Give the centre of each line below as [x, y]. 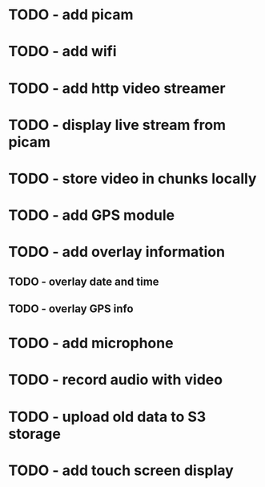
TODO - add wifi [63, 52]
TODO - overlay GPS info [71, 309]
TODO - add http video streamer [117, 88]
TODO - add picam [71, 15]
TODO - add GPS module [91, 215]
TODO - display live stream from [117, 125]
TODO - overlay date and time [84, 281]
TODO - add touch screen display [121, 470]
